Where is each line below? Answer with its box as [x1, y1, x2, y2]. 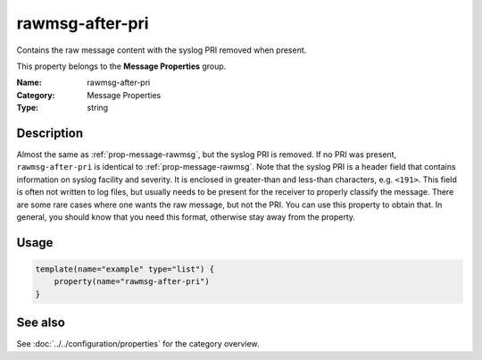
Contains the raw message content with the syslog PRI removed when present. [16, 45, 307, 55]
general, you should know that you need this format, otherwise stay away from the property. [16, 211, 356, 222]
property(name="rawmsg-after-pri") [54, 277, 210, 287]
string [87, 103, 109, 113]
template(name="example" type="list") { [35, 264, 214, 274]
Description [16, 125, 84, 140]
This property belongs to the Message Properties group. [16, 61, 227, 71]
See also [16, 315, 66, 331]
